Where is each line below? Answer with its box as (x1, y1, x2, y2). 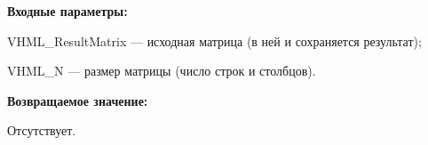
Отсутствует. (7, 121, 76, 140)
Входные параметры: (7, 2, 128, 20)
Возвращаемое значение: (7, 91, 148, 109)
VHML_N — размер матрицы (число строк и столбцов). (7, 61, 316, 80)
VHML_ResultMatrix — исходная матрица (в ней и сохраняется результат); (7, 31, 422, 50)
